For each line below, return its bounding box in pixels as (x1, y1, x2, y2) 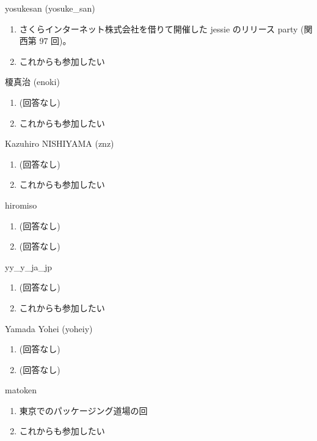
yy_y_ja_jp (5, 260, 53, 273)
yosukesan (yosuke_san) (5, 2, 95, 14)
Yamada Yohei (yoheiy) (5, 322, 93, 335)
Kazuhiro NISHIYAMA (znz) (5, 137, 114, 150)
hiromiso (5, 198, 37, 211)
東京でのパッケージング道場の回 (19, 404, 148, 417)
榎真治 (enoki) (5, 75, 60, 88)
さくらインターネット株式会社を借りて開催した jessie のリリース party (19, 22, 298, 35)
